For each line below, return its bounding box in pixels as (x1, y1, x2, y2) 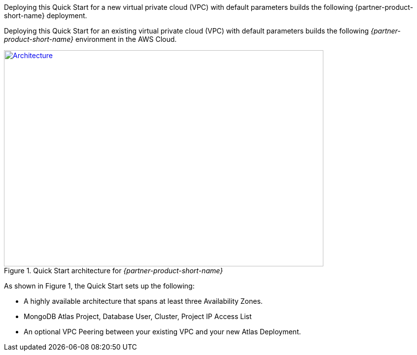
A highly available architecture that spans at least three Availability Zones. (24, 297, 263, 305)
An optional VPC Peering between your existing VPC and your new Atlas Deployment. (24, 327, 301, 336)
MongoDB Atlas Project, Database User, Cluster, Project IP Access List (24, 312, 252, 321)
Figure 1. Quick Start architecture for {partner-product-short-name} (4, 266, 223, 275)
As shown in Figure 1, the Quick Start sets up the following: (4, 282, 195, 290)
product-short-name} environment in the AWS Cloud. (4, 35, 177, 43)
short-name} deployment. (4, 11, 87, 20)
